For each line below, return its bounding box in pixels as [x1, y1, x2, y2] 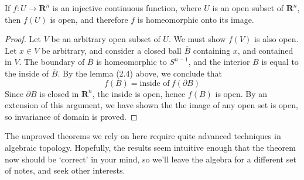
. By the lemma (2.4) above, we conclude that [57, 67, 222, 79]
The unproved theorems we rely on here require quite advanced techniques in [5, 130, 281, 142]
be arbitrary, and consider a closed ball [42, 44, 182, 56]
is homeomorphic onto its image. [137, 13, 254, 25]
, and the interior [188, 56, 250, 68]
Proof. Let [5, 33, 41, 45]
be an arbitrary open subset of [51, 33, 160, 45]
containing [193, 44, 231, 56]
